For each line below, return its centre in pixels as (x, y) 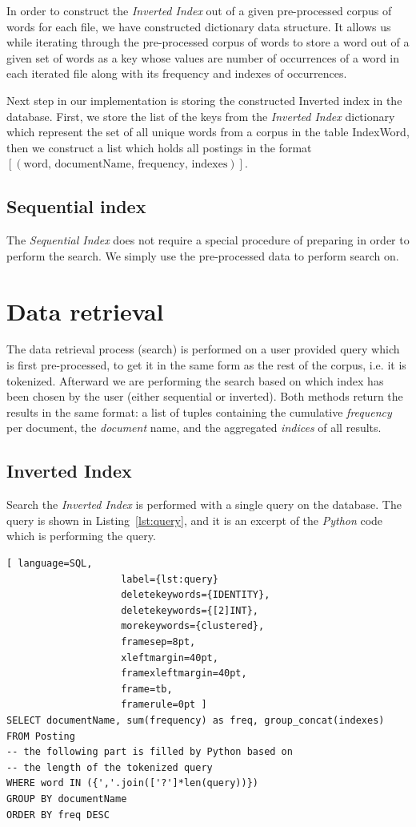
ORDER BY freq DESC (58, 815)
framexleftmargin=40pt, (184, 674)
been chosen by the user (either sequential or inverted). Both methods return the (205, 396)
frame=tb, (147, 689)
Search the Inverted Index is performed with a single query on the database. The (204, 504)
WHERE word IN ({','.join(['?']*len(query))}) (132, 783)
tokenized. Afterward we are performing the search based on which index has (195, 380)
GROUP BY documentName (67, 799)
